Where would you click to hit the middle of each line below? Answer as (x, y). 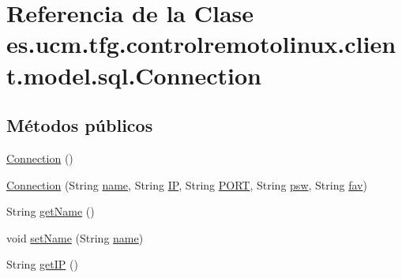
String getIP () (42, 264)
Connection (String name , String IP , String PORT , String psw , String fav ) (187, 184)
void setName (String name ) (75, 237)
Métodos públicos (80, 125)
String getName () (51, 211)
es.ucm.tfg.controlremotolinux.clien (201, 44)
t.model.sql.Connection (134, 75)
